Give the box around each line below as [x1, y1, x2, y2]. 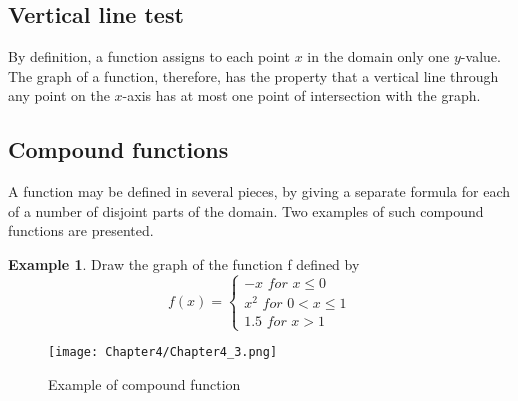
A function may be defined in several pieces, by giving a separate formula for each [8, 181, 511, 202]
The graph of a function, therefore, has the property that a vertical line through [8, 65, 499, 86]
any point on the [8, 85, 110, 106]
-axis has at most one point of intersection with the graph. [122, 85, 481, 106]
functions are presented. [8, 220, 154, 241]
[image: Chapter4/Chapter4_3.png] [48, 345, 278, 360]
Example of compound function [48, 373, 241, 394]
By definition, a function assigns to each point [8, 46, 291, 67]
